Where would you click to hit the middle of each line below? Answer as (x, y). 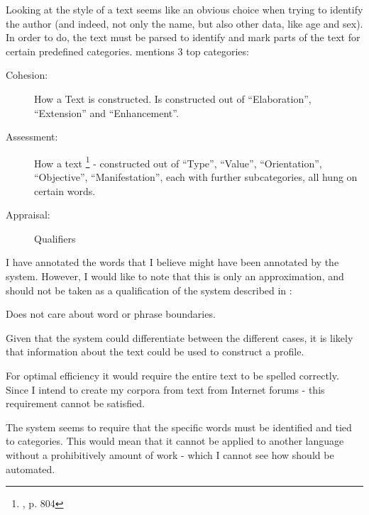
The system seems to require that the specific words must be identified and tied (179, 427)
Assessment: (32, 137)
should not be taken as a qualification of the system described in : (149, 290)
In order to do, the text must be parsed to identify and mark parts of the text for (183, 37)
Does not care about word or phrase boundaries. (111, 314)
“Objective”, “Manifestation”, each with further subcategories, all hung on (196, 177)
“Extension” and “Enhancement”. (106, 112)
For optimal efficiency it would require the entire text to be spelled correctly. (172, 375)
